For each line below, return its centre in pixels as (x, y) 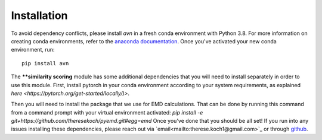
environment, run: (33, 50)
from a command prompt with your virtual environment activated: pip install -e (107, 112)
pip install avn (45, 63)
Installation (39, 15)
